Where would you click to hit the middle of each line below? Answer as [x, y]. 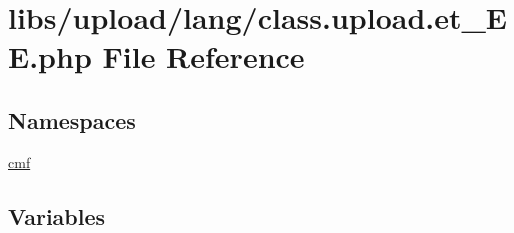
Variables [57, 215]
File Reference [203, 56]
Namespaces [72, 119]
